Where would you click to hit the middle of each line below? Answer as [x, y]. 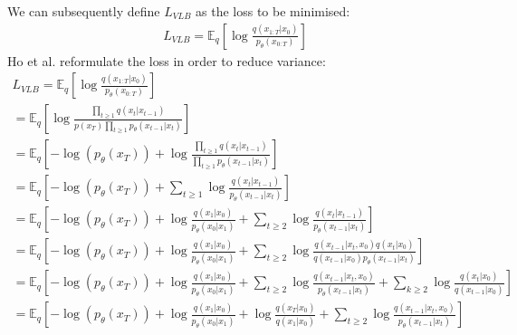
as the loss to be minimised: [273, 11]
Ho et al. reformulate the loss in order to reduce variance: [167, 60]
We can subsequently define [84, 11]
